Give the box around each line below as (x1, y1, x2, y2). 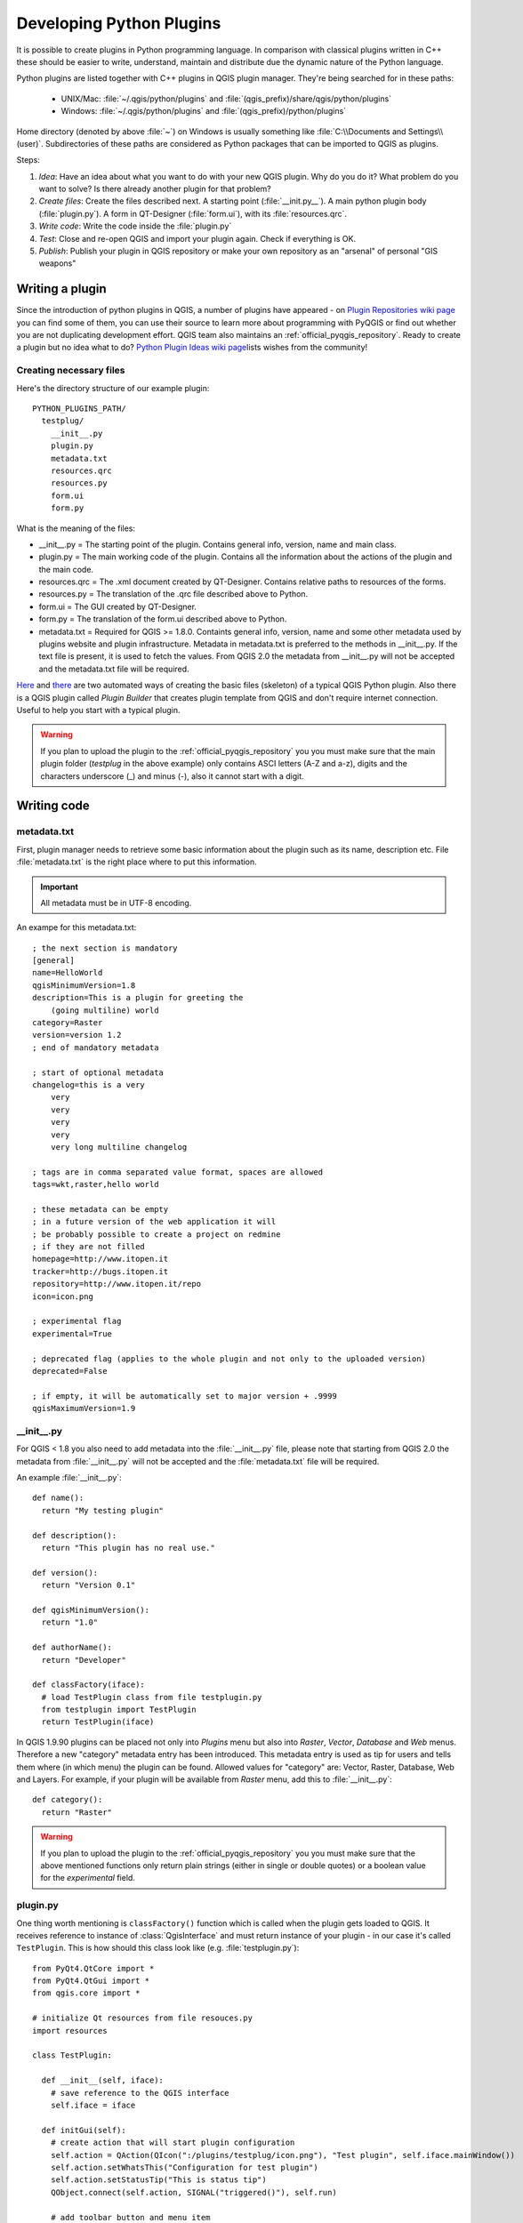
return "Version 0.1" (41, 1580, 136, 1591)
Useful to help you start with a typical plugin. (16, 705, 181, 715)
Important (40, 881, 79, 892)
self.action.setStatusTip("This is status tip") (50, 2175, 267, 2185)
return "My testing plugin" (41, 1505, 165, 1515)
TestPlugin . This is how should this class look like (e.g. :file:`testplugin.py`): (16, 1943, 300, 1954)
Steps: (16, 155, 40, 165)
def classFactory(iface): (32, 1680, 146, 1689)
